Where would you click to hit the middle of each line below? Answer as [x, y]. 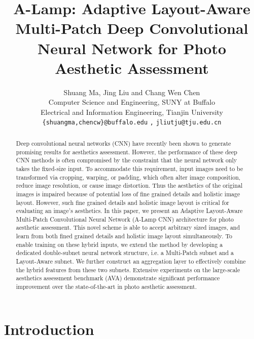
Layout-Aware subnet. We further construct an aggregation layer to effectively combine [131, 261]
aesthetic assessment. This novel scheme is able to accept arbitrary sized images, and [128, 227]
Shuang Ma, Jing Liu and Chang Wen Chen [132, 92]
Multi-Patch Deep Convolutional [132, 28]
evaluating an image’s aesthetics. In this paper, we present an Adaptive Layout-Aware [129, 211]
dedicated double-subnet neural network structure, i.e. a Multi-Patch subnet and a [125, 253]
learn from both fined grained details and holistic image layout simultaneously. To [124, 236]
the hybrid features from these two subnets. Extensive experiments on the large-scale [128, 269]
